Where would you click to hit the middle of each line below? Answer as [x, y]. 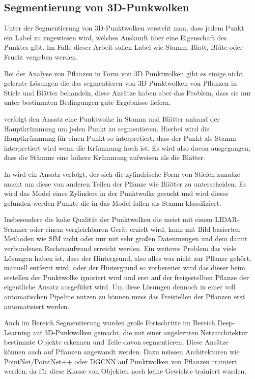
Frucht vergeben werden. [41, 56]
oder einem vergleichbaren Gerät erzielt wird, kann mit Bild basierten [135, 229]
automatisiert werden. [37, 306]
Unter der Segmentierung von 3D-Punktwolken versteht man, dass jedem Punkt [124, 28]
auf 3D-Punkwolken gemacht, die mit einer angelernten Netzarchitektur [140, 332]
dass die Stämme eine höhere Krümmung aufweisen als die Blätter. [105, 157]
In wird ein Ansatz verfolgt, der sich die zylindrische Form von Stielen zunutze [122, 174]
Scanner [16, 229]
